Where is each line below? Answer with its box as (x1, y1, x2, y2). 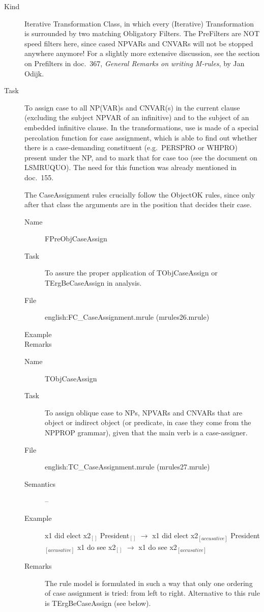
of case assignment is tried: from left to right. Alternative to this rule (45, 588, 260, 598)
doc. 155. (24, 172, 54, 182)
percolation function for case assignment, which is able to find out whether (24, 132, 257, 143)
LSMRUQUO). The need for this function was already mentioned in (24, 162, 237, 173)
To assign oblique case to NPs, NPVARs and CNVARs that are (45, 407, 243, 418)
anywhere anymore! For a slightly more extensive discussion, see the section (24, 48, 260, 59)
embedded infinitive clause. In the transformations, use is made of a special (24, 122, 259, 132)
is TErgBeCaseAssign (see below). (45, 597, 151, 608)
